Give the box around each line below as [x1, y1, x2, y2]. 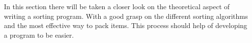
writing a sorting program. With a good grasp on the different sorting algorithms [4, 11, 248, 21]
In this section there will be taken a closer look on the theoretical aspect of [4, 1, 230, 11]
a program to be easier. [4, 29, 74, 40]
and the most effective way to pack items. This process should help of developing [4, 20, 248, 30]
